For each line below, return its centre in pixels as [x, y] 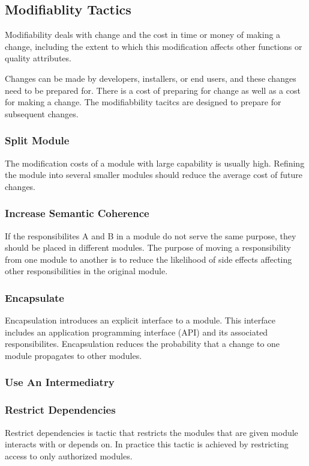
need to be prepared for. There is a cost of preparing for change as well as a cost [153, 90]
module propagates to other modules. [73, 355]
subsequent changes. [42, 113]
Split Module [37, 140]
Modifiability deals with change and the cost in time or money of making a [143, 35]
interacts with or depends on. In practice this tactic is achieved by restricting [147, 444]
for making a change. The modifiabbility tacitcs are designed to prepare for [143, 102]
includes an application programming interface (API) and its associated [136, 332]
